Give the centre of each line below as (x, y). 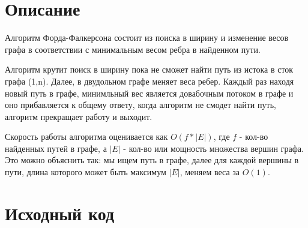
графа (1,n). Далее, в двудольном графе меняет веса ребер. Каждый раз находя (149, 81)
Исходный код (60, 213)
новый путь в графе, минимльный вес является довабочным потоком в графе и (149, 93)
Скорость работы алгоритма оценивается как (86, 136)
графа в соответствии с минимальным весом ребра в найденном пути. (133, 49)
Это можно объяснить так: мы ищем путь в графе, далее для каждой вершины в (152, 160)
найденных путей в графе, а (56, 148)
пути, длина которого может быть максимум (86, 172)
